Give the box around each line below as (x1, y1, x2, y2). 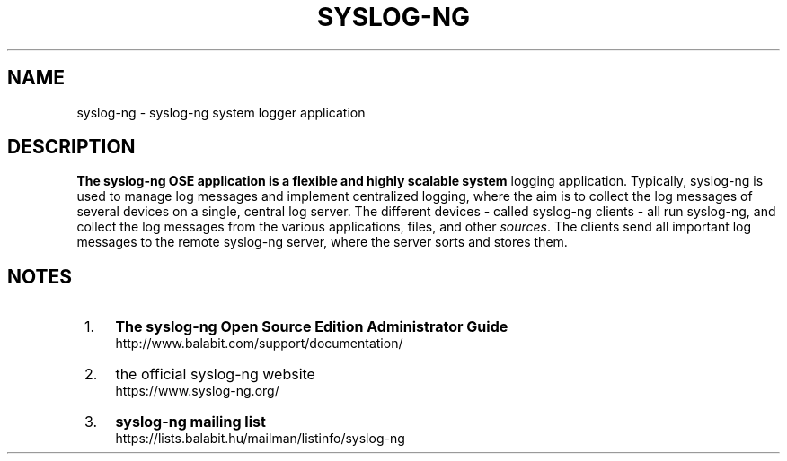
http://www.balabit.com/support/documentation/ (115, 335, 403, 352)
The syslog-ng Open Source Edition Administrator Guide (115, 317, 508, 336)
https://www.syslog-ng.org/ (115, 383, 279, 399)
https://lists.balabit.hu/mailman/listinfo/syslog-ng (115, 431, 405, 447)
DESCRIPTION (7, 135, 136, 159)
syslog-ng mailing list (115, 413, 266, 431)
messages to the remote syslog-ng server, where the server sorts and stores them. (76, 234, 568, 250)
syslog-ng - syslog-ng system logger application (76, 104, 366, 120)
